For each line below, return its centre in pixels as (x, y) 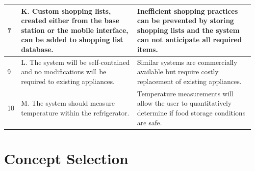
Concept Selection (66, 158)
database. (37, 49)
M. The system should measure (68, 103)
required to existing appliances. (68, 81)
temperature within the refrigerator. (75, 112)
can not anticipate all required (190, 40)
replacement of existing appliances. (189, 81)
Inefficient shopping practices (187, 11)
